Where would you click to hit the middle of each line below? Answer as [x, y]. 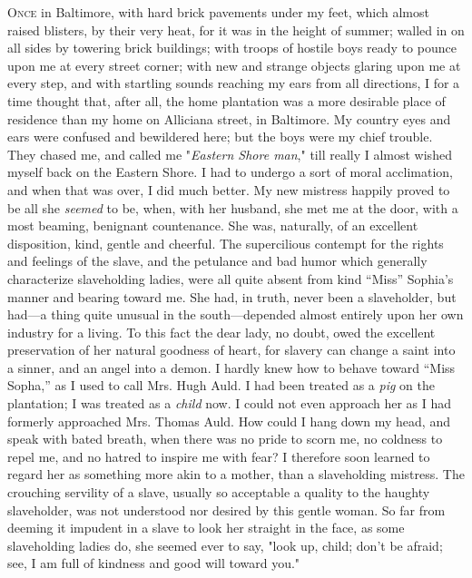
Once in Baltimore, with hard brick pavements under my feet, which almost [218, 12]
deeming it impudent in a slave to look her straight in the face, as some [206, 528]
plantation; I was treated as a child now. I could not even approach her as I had [230, 403]
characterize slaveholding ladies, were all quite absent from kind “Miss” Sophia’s [231, 278]
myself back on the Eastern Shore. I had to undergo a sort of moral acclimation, [231, 172]
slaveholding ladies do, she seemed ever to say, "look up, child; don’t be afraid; [225, 545]
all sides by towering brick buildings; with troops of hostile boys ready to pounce [232, 48]
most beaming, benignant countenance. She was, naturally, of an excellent [213, 225]
